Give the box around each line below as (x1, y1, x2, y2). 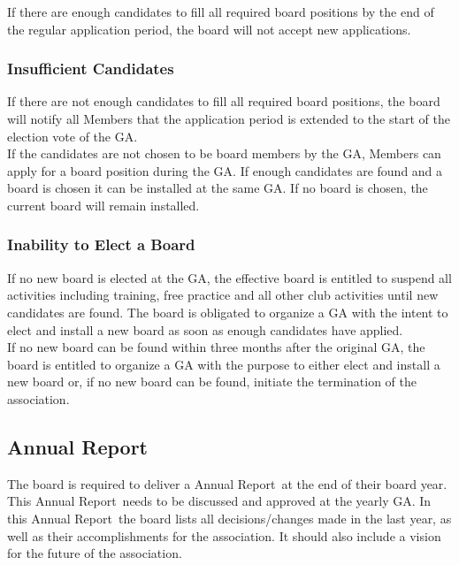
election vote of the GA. (7, 126, 138, 145)
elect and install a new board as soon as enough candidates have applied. (7, 320, 403, 339)
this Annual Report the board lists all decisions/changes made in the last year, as (7, 508, 452, 527)
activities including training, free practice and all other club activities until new (7, 286, 439, 304)
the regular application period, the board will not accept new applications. (7, 19, 411, 38)
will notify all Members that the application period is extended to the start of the (7, 110, 450, 127)
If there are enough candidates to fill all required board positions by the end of (7, 3, 434, 20)
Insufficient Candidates (7, 57, 174, 80)
